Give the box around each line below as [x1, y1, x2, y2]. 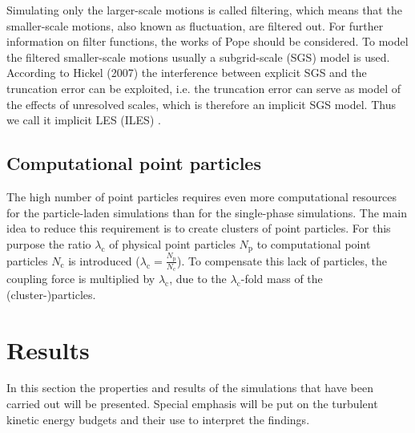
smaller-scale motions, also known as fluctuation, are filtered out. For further [6, 17, 384, 34]
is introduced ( [68, 252, 140, 269]
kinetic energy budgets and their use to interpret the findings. [6, 411, 310, 427]
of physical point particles [109, 235, 236, 252]
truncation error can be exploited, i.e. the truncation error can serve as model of [6, 79, 401, 96]
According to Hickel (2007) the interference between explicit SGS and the [6, 64, 367, 81]
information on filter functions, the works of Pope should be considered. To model [6, 33, 409, 50]
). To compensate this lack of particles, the [177, 252, 388, 269]
